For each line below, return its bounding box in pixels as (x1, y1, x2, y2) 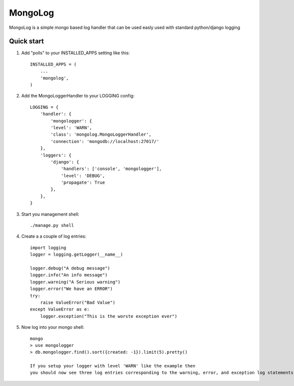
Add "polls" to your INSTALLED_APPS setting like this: (21, 50, 130, 56)
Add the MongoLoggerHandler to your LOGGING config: (21, 93, 135, 99)
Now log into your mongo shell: (21, 324, 84, 330)
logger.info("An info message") (30, 272, 108, 278)
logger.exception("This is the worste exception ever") (40, 314, 177, 319)
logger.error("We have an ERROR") (30, 286, 113, 291)
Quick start (9, 37, 44, 46)
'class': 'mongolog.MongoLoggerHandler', (50, 132, 152, 137)
